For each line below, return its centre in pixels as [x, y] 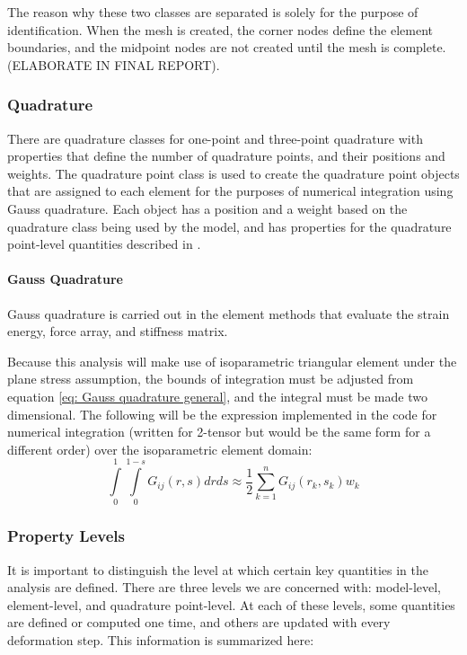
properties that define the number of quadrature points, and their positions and [226, 156]
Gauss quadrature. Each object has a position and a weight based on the [207, 208]
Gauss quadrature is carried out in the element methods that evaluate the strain [229, 313]
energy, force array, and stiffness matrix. [118, 331]
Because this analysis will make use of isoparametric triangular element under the [232, 361]
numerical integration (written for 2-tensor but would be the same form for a [219, 432]
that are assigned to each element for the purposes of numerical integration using [230, 191]
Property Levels [66, 536]
